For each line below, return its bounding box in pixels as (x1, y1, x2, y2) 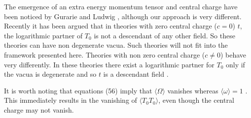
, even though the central (158, 95, 234, 105)
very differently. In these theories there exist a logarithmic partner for (4, 59, 215, 69)
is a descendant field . (103, 69, 169, 79)
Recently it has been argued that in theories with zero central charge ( (4, 21, 217, 31)
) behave (220, 49, 247, 59)
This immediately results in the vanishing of (4, 95, 137, 105)
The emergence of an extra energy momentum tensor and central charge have (4, 1, 238, 11)
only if (225, 59, 245, 69)
